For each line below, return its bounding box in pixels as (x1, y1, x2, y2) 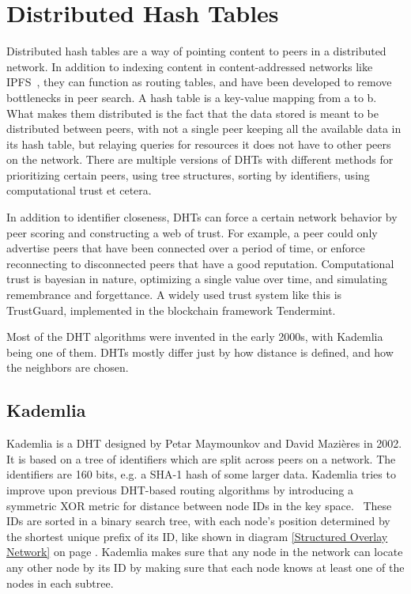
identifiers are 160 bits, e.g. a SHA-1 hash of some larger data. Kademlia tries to (6, 466, 396, 482)
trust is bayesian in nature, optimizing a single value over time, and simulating (6, 271, 387, 287)
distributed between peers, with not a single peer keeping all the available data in (6, 120, 402, 137)
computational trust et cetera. (6, 182, 152, 199)
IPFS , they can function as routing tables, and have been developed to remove (6, 74, 392, 90)
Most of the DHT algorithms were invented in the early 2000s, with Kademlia (6, 328, 383, 345)
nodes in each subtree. (6, 574, 114, 591)
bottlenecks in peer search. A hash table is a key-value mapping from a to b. (6, 89, 377, 105)
